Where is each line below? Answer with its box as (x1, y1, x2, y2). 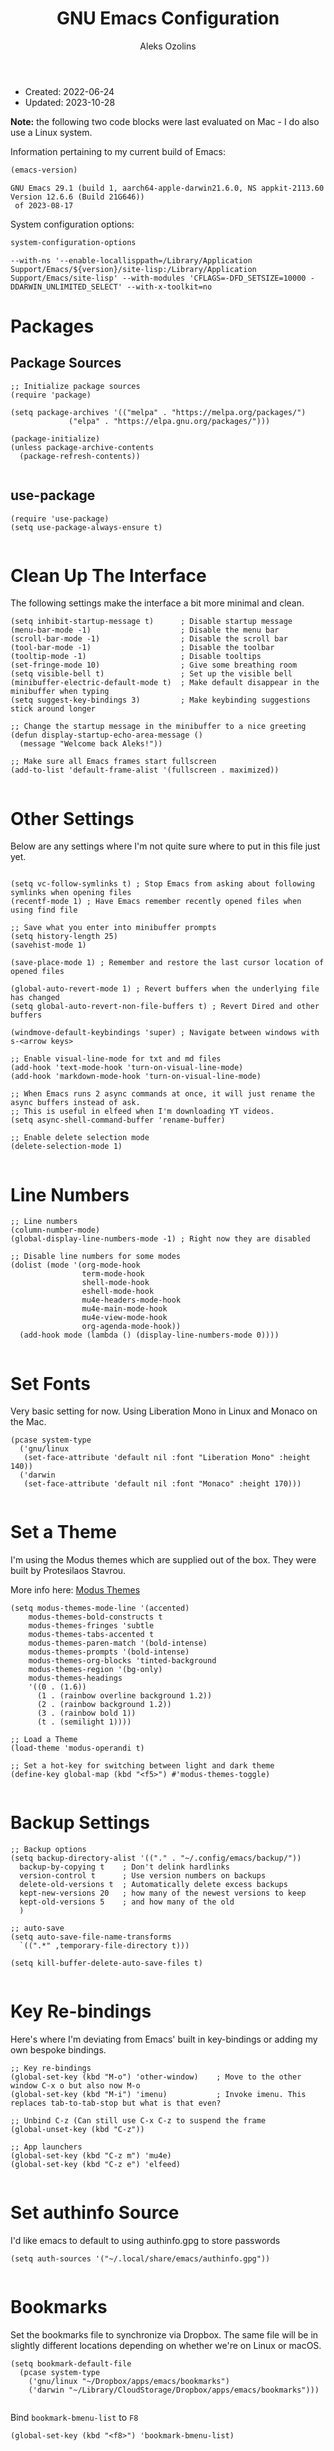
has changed (10, 993, 60, 1003)
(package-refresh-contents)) (19, 451, 141, 461)
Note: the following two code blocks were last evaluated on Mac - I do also (10, 115, 320, 127)
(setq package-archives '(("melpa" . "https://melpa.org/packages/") (10, 407, 307, 417)
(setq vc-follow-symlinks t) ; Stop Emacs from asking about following (10, 879, 315, 889)
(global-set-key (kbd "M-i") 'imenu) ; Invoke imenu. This (10, 2090, 307, 2100)
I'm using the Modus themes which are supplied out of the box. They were (10, 1554, 317, 1566)
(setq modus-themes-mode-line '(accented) (10, 1603, 190, 1614)
